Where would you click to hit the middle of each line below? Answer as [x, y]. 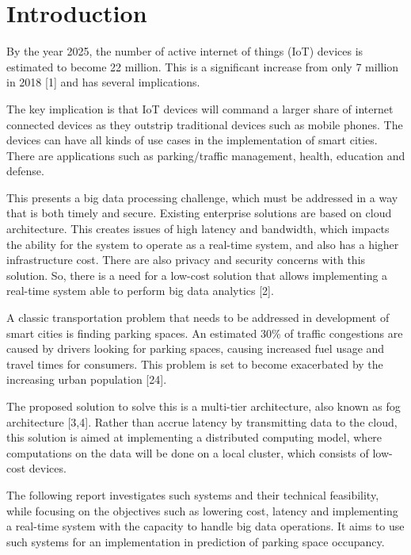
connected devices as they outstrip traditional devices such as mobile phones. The [205, 124]
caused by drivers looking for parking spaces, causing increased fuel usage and [196, 348]
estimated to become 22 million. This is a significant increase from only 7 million [203, 66]
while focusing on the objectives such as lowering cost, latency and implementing [202, 510]
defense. [25, 171]
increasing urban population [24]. [87, 379]
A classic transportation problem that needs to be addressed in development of [198, 318]
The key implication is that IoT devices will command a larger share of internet [200, 108]
